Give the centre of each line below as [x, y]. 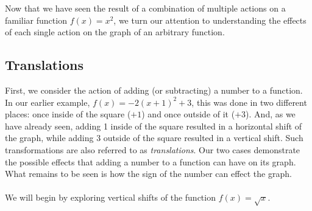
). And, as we [271, 114]
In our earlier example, [48, 102]
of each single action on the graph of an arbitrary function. [115, 32]
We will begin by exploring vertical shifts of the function [110, 197]
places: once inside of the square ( [68, 114]
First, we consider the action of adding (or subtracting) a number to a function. [154, 90]
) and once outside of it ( [188, 114]
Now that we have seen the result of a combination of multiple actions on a [145, 8]
